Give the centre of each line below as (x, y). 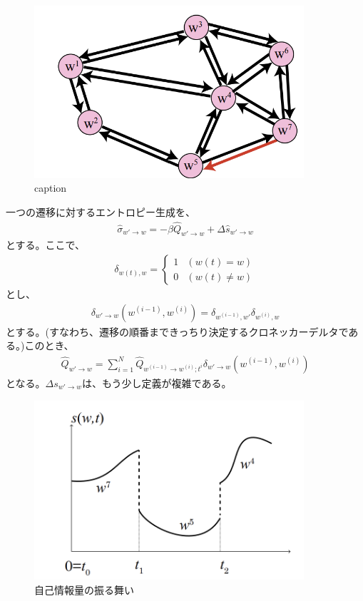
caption (51, 188)
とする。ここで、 (46, 245)
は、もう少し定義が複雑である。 (157, 382)
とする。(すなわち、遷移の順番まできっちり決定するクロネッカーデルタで (177, 331)
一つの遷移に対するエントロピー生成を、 (101, 211)
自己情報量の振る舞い (84, 590)
